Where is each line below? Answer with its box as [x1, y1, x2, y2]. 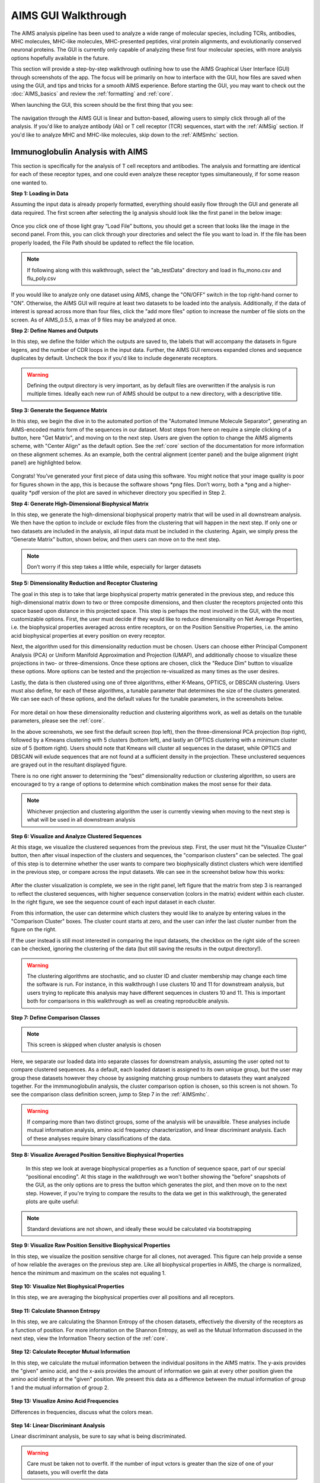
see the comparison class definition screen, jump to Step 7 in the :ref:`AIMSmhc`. [11, 1091, 209, 1098]
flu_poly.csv [27, 275, 56, 282]
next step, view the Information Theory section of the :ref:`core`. [11, 1335, 168, 1342]
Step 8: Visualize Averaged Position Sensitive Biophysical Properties [11, 1151, 184, 1159]
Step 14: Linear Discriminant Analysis [11, 1422, 105, 1429]
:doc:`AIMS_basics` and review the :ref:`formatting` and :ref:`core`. [11, 90, 174, 97]
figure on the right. [11, 926, 57, 933]
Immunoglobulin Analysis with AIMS [11, 147, 148, 157]
